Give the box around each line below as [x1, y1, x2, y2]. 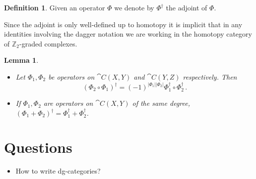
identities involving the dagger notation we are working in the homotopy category [4, 29, 252, 39]
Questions [4, 136, 72, 157]
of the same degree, [132, 98, 190, 108]
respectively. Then [183, 71, 237, 82]
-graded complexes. [19, 38, 77, 48]
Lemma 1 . [4, 55, 39, 65]
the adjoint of [166, 2, 207, 12]
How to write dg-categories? [15, 165, 101, 176]
